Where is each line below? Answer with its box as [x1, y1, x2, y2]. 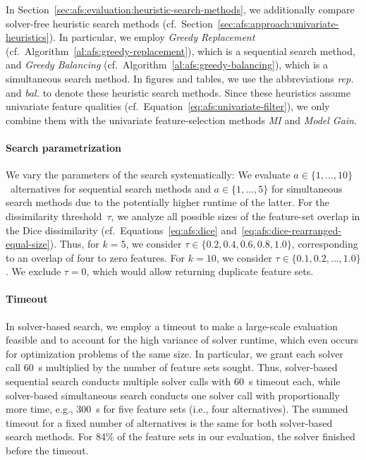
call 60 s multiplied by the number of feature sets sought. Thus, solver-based [6, 360, 338, 375]
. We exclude [6, 264, 61, 279]
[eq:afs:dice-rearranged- [241, 222, 341, 237]
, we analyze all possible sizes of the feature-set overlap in [111, 208, 360, 223]
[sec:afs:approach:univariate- [217, 16, 339, 30]
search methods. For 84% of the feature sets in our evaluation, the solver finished [6, 429, 355, 444]
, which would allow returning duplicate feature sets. [86, 264, 314, 279]
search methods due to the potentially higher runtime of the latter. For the [6, 195, 330, 210]
